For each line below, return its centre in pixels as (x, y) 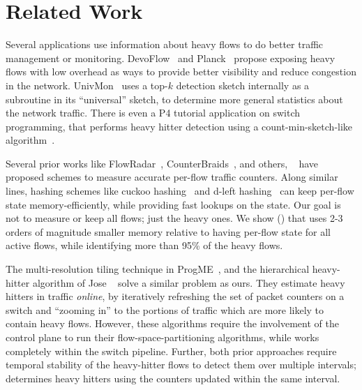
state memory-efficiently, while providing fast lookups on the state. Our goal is (173, 204)
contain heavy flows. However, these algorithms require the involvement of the (172, 323)
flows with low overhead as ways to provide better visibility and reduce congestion (181, 72)
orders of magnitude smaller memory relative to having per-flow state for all (168, 231)
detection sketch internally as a (243, 85)
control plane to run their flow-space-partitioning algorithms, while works (163, 337)
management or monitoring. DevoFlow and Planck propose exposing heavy (171, 58)
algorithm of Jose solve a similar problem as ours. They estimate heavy (189, 282)
